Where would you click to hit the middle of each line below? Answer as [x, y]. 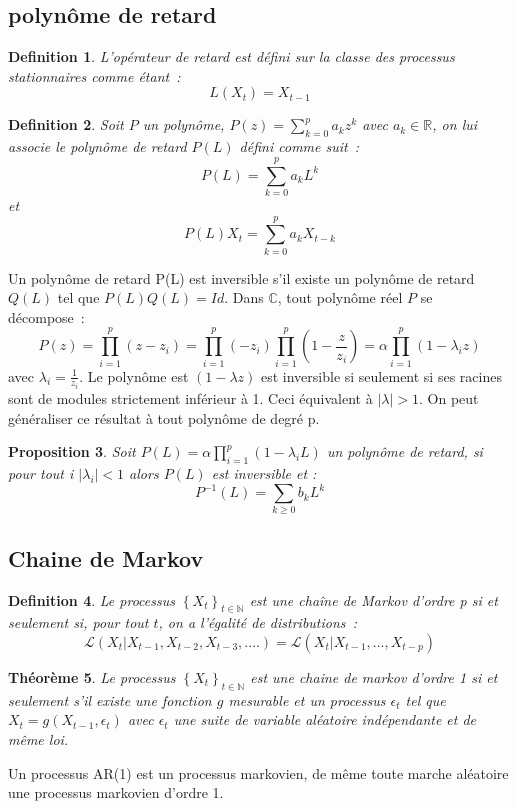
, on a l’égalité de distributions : [257, 622]
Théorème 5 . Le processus [92, 677]
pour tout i [41, 472]
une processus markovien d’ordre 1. [116, 792]
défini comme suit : [299, 146]
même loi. [38, 738]
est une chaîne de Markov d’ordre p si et [373, 599]
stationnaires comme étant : [94, 75]
